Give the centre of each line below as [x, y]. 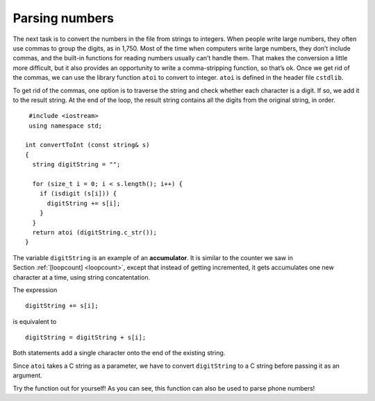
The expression [35, 290]
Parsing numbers [64, 18]
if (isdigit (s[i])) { [78, 194]
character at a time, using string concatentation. [82, 277]
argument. [28, 375]
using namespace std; [66, 126]
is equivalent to [35, 321]
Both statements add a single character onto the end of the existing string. [119, 353]
